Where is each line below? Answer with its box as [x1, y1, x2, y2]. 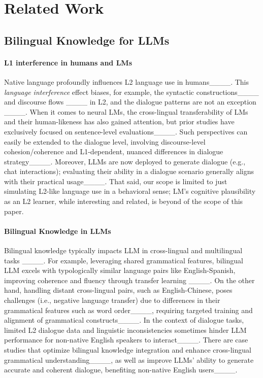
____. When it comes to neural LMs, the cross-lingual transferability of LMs [4, 106, 248, 117]
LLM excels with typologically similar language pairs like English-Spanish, [4, 265, 236, 276]
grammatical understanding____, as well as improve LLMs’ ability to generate [4, 354, 254, 365]
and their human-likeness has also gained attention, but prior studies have [4, 116, 235, 127]
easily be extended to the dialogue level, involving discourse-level [4, 136, 206, 147]
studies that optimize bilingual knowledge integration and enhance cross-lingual [4, 345, 251, 355]
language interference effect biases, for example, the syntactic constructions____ [4, 86, 259, 97]
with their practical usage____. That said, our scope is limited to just [4, 176, 227, 186]
